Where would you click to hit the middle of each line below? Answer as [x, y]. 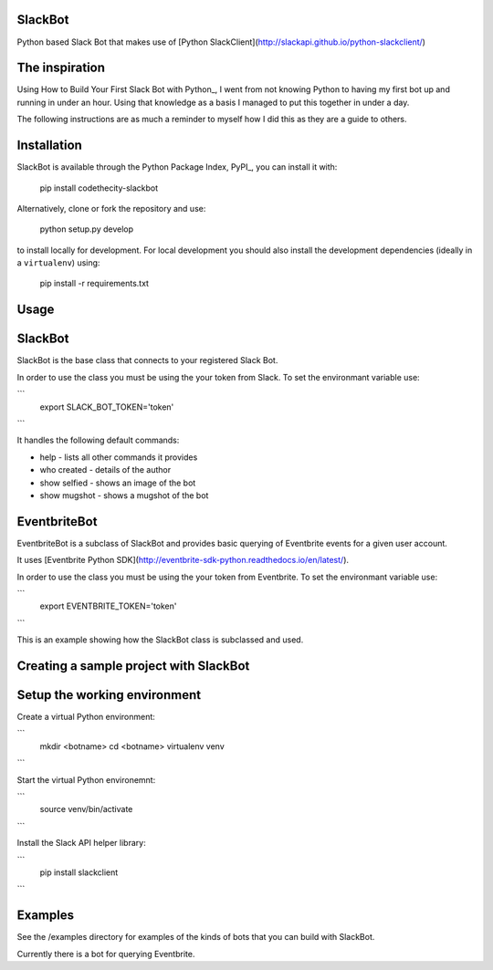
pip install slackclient [79, 872]
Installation [49, 146]
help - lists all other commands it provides [119, 457]
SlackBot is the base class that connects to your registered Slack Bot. [147, 360]
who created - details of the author [105, 470]
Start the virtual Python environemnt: [86, 779]
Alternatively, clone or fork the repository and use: [111, 208]
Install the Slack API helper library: [81, 843]
